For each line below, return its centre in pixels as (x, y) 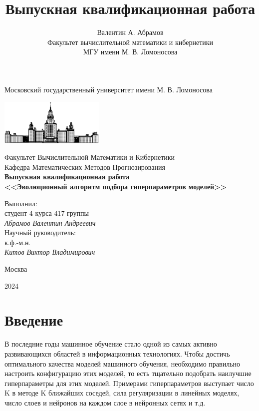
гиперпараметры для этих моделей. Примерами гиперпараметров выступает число (129, 383)
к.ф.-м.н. (18, 242)
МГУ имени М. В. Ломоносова (130, 52)
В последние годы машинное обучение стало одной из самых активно (111, 344)
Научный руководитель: (40, 232)
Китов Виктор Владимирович (50, 252)
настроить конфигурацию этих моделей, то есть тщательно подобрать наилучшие (128, 373)
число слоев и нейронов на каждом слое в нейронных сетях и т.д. (105, 402)
